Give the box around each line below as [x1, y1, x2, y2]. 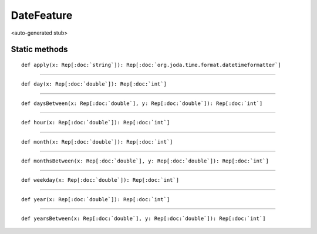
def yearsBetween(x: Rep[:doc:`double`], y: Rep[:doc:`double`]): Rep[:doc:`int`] [21, 215, 266, 222]
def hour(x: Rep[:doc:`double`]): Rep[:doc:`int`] [21, 119, 170, 126]
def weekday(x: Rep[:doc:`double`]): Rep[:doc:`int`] [21, 177, 179, 184]
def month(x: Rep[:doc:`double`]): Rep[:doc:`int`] [21, 138, 173, 145]
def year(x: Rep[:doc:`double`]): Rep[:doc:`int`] [21, 196, 170, 202]
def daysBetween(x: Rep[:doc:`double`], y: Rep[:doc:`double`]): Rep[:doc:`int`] [21, 100, 263, 107]
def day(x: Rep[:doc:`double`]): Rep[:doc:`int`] [21, 81, 167, 87]
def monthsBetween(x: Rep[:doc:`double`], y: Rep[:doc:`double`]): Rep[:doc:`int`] [21, 157, 269, 164]
